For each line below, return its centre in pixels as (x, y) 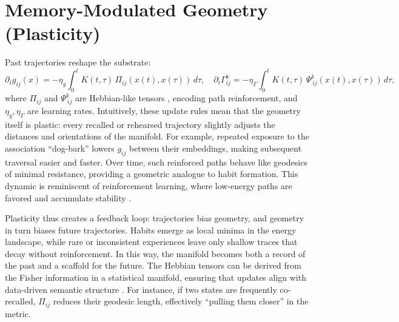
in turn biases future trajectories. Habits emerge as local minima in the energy (151, 230)
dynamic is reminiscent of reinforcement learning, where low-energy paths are (149, 185)
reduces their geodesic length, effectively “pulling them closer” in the (181, 301)
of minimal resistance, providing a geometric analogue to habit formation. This (152, 174)
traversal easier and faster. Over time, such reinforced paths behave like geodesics (156, 162)
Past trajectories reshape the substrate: (78, 62)
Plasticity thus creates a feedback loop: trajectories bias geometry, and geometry (155, 218)
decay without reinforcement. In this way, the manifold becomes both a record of (155, 253)
